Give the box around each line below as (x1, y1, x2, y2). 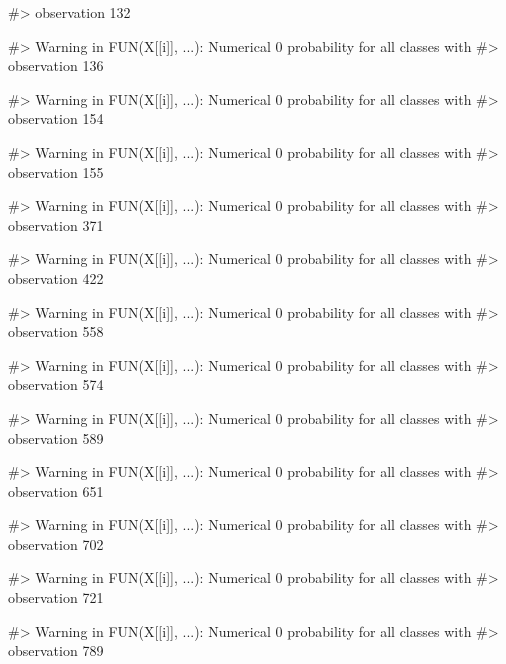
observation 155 (8, 161, 104, 182)
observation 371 (8, 214, 104, 235)
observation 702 (8, 533, 104, 554)
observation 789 (8, 640, 104, 661)
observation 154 (8, 108, 104, 129)
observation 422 (8, 267, 104, 288)
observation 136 (8, 55, 104, 76)
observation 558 (8, 321, 104, 342)
